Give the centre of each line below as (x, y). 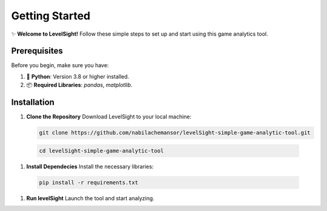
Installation (33, 102)
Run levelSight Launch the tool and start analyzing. (90, 198)
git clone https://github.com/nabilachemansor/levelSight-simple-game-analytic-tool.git (175, 133)
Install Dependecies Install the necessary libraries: (90, 166)
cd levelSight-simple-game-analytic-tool (101, 151)
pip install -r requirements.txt (89, 182)
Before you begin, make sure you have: (60, 65)
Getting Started (51, 16)
